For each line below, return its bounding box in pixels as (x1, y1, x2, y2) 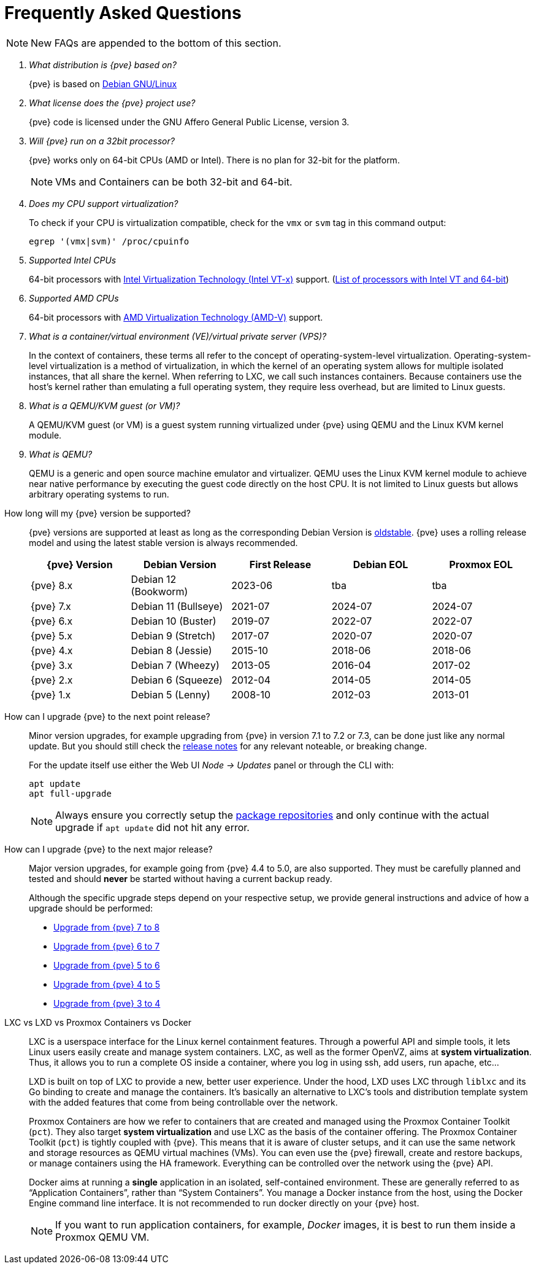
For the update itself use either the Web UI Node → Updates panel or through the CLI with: (29, 759, 394, 770)
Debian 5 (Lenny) (131, 688, 210, 701)
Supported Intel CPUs (29, 254, 117, 265)
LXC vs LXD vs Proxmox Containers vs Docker (4, 1017, 191, 1028)
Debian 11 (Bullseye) (131, 599, 223, 612)
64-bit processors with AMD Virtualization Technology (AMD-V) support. (29, 311, 323, 322)
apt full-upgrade (29, 788, 112, 798)
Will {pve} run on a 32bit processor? (29, 135, 175, 146)
